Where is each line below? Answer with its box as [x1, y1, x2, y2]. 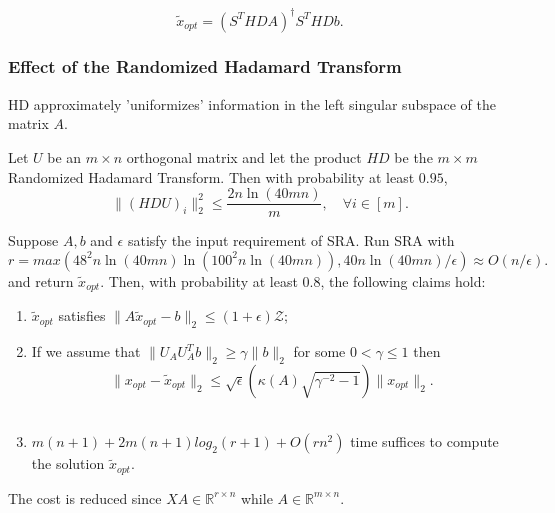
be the [394, 146, 433, 167]
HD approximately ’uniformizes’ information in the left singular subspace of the [8, 93, 496, 114]
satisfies [58, 305, 106, 326]
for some [293, 341, 346, 361]
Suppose [8, 230, 59, 251]
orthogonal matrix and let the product [126, 146, 362, 167]
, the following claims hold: [320, 270, 486, 291]
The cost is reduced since [8, 487, 162, 508]
